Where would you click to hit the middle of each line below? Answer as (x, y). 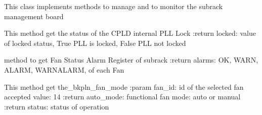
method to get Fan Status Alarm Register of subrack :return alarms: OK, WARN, (131, 60)
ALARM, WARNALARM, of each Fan (64, 69)
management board (34, 16)
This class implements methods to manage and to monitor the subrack (114, 6)
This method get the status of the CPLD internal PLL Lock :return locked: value (130, 33)
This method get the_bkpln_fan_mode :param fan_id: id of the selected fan (124, 87)
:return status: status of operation (57, 106)
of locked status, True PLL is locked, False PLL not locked (95, 43)
